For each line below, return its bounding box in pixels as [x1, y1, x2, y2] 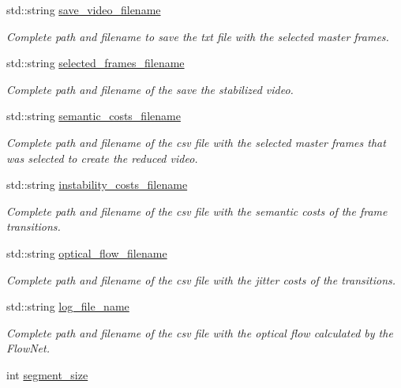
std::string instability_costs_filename [6, 176, 188, 193]
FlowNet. [6, 340, 50, 356]
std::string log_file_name [6, 298, 129, 315]
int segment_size [6, 366, 88, 382]
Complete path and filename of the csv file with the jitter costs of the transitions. [6, 271, 396, 288]
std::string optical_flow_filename [6, 244, 167, 261]
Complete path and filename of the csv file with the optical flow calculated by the [6, 324, 393, 341]
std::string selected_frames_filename [6, 55, 185, 71]
